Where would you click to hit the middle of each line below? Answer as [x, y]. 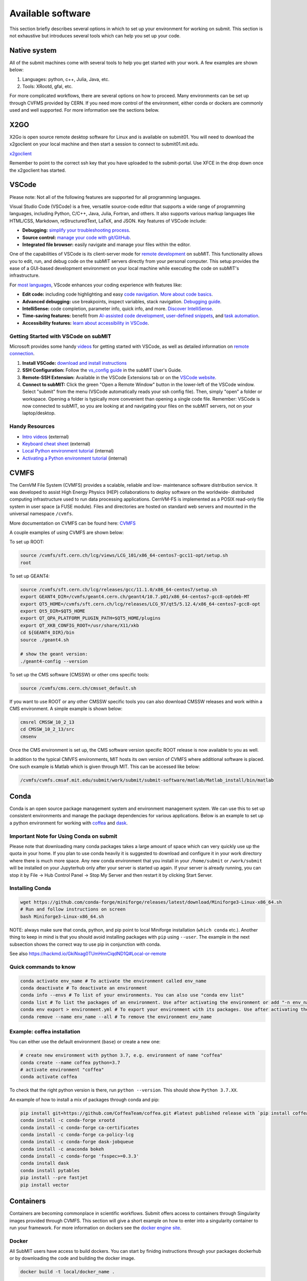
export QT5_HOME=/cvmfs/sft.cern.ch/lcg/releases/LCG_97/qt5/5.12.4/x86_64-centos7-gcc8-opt [140, 604]
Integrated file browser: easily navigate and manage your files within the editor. [107, 244]
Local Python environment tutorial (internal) [68, 451]
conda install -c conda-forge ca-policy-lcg [77, 1134]
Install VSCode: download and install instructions [74, 363]
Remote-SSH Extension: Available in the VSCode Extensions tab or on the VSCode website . [119, 377]
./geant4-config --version [54, 661]
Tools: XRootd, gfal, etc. [48, 87]
